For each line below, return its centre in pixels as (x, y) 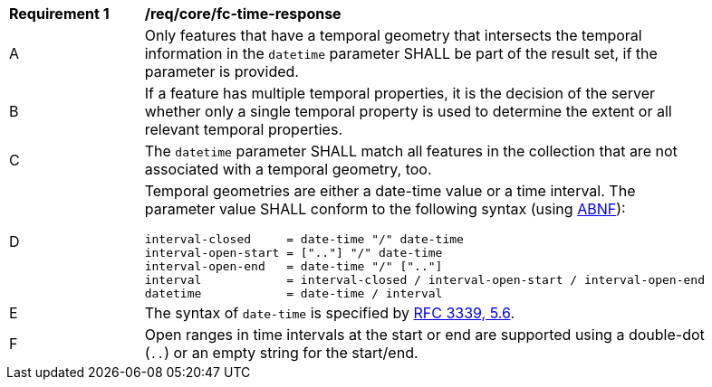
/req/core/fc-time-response (243, 14)
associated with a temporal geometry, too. (288, 169)
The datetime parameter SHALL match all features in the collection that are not (411, 151)
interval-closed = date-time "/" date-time (304, 239)
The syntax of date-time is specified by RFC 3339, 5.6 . (329, 313)
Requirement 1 (59, 14)
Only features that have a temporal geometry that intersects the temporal (393, 35)
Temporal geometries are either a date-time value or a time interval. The (390, 191)
